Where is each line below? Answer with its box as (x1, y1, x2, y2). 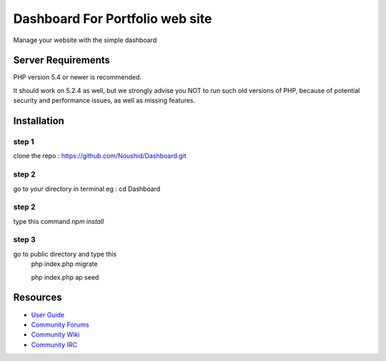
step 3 (13, 234, 36, 244)
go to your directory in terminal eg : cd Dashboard (13, 184, 161, 193)
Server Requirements (13, 54, 111, 66)
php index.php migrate (31, 259, 98, 268)
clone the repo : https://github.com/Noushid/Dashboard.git (13, 152, 187, 160)
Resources (13, 292, 62, 304)
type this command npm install (13, 217, 104, 225)
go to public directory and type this (13, 249, 117, 258)
